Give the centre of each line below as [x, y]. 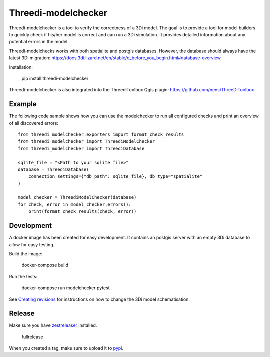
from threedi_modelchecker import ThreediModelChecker [87, 142]
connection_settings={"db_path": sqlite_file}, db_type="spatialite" [115, 177]
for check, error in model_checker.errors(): [75, 204]
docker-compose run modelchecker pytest [66, 288]
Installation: [21, 67]
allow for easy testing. [32, 244]
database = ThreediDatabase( [54, 169]
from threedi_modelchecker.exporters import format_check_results [101, 134]
